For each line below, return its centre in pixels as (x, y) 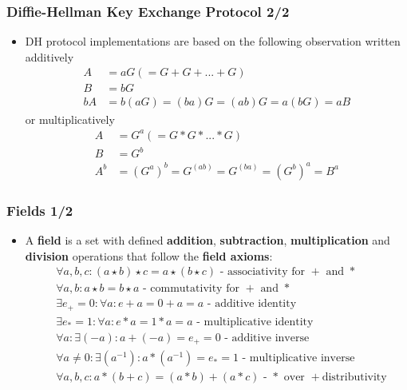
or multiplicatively (70, 119)
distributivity (354, 378)
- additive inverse (267, 338)
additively (49, 56)
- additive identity (252, 304)
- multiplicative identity (255, 322)
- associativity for (262, 272)
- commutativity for (191, 289)
